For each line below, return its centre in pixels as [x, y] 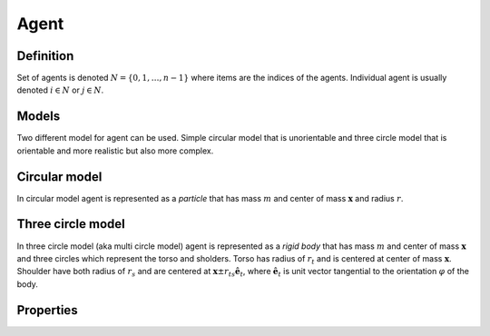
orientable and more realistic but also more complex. [115, 151]
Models [39, 117]
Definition [45, 56]
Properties [47, 310]
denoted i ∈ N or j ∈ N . [60, 90]
